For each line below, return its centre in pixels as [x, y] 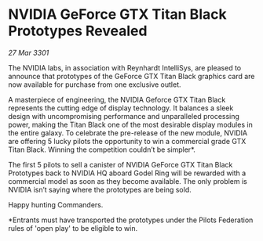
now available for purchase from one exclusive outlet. [95, 85]
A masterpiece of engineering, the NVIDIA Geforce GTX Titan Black [117, 99]
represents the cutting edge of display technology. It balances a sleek [121, 108]
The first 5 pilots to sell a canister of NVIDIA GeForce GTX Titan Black [121, 164]
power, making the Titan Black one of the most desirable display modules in [130, 124]
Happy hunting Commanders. [56, 204]
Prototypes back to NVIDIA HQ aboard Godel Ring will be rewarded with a [127, 173]
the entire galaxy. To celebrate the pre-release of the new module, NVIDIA [128, 133]
